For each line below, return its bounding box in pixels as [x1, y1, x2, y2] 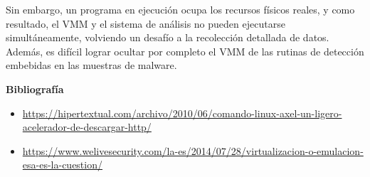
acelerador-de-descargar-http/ [22, 119, 152, 134]
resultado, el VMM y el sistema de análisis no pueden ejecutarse [6, 16, 285, 31]
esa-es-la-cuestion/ [22, 157, 102, 172]
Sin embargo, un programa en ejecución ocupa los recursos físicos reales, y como [6, 2, 355, 16]
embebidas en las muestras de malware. [6, 58, 177, 73]
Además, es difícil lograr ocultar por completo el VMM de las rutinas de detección [6, 43, 364, 58]
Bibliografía [6, 81, 64, 96]
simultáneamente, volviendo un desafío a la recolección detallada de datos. [6, 30, 329, 45]
